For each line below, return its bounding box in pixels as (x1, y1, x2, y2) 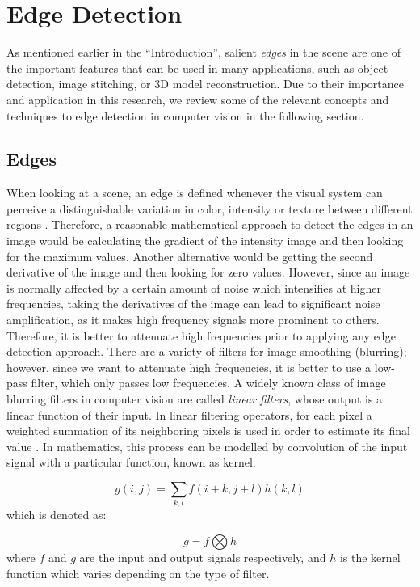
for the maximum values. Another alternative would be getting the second (6, 247, 373, 264)
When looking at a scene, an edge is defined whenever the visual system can (6, 184, 383, 201)
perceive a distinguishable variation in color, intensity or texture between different (6, 200, 413, 217)
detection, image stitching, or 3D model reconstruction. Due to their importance (6, 75, 404, 92)
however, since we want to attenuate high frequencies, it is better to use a (6, 358, 372, 375)
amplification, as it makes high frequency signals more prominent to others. (6, 311, 380, 328)
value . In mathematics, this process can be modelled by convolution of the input (6, 437, 408, 454)
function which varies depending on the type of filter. (6, 564, 270, 581)
